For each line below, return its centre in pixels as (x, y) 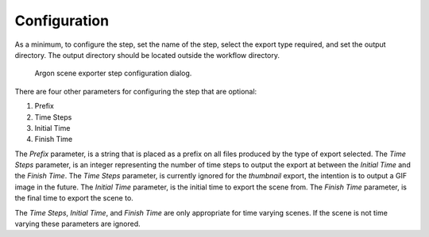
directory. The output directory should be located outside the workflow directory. (147, 55)
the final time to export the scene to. (74, 198)
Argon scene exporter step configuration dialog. (113, 73)
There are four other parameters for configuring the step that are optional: (136, 91)
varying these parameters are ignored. (77, 224)
